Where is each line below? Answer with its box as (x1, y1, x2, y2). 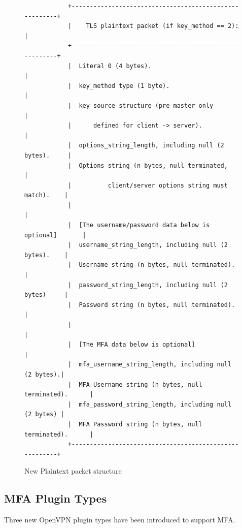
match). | (24, 192, 68, 199)
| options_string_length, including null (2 (67, 142, 224, 149)
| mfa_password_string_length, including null (67, 400, 232, 408)
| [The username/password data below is (67, 222, 210, 229)
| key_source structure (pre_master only (67, 102, 214, 109)
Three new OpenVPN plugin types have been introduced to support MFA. (4, 514, 235, 525)
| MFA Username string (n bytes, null (67, 381, 202, 388)
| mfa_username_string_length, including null (67, 361, 232, 368)
